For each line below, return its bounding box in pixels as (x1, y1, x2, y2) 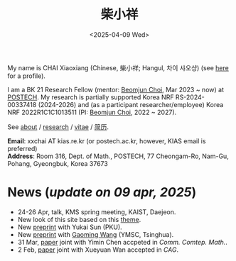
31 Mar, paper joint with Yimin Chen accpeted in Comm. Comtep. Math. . (17, 238, 227, 246)
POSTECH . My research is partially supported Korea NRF (7, 93, 174, 101)
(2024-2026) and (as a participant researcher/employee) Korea (38, 100, 224, 109)
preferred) (7, 144, 38, 152)
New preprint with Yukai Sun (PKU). (17, 223, 122, 231)
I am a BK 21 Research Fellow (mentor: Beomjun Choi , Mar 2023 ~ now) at (7, 85, 224, 94)
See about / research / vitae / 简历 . (7, 122, 109, 131)
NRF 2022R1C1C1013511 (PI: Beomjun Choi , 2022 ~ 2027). (7, 108, 177, 116)
